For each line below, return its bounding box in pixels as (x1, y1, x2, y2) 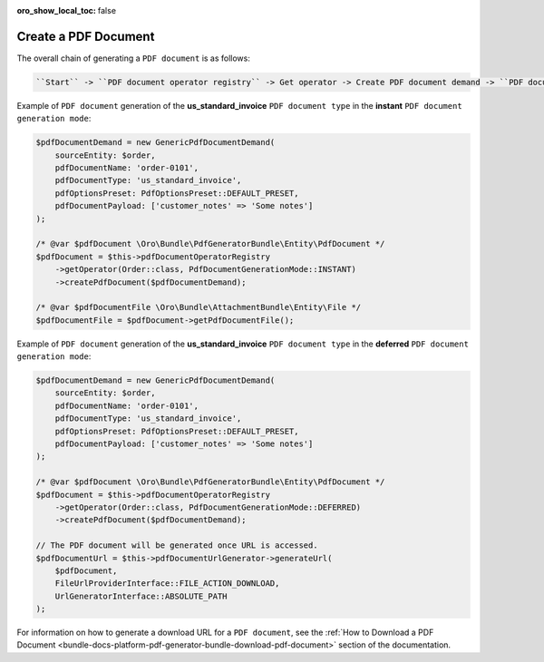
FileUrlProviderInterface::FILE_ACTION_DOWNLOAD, (54, 579, 280, 589)
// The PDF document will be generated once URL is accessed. (35, 540, 318, 550)
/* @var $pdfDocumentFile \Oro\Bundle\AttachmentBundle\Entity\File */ (35, 302, 362, 313)
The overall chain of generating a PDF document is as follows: (16, 53, 251, 63)
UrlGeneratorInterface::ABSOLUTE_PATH (54, 590, 228, 601)
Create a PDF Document (16, 28, 155, 44)
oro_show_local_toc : (16, 5, 97, 15)
